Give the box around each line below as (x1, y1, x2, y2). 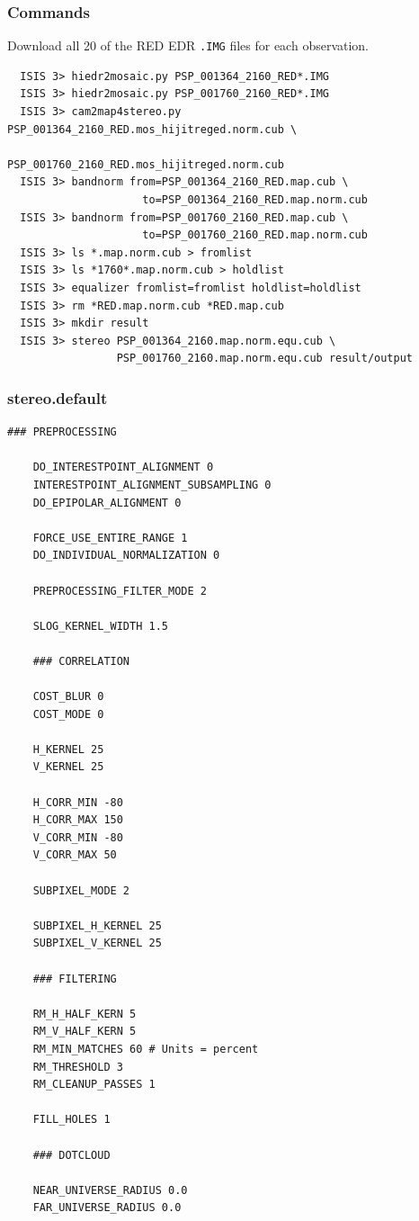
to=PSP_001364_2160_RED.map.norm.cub (142, 193, 368, 207)
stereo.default (7, 386, 108, 408)
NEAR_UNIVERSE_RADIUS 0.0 (32, 1183, 188, 1197)
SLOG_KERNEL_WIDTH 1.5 (32, 619, 168, 633)
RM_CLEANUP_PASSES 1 (32, 1078, 156, 1091)
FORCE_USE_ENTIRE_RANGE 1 (32, 531, 188, 544)
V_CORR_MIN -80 (32, 830, 123, 844)
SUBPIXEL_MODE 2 (32, 884, 130, 897)
